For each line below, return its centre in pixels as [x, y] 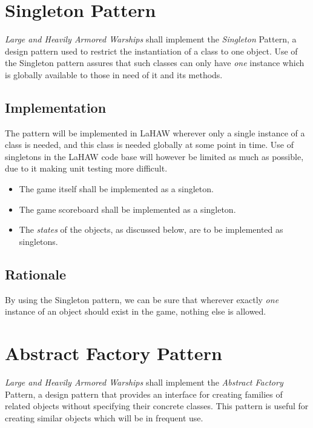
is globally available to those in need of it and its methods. [114, 74]
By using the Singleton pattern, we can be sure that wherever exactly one [142, 299]
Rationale [35, 274]
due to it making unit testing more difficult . [86, 168]
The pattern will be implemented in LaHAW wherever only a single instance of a [155, 132]
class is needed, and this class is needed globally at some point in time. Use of [150, 145]
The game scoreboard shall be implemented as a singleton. [127, 209]
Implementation [56, 107]
